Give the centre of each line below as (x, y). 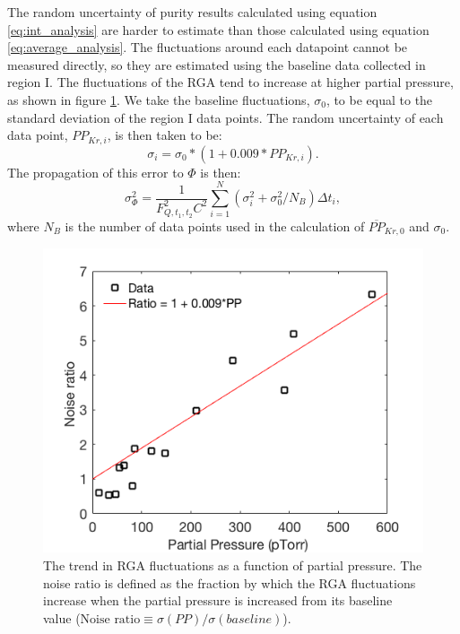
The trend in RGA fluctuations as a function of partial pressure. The (233, 565)
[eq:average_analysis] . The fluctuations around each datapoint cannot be (208, 47)
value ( (62, 617)
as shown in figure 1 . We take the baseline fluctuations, (159, 99)
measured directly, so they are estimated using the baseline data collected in (217, 64)
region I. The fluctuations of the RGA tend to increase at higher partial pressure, (230, 82)
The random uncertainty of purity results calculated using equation (192, 12)
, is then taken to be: (165, 135)
